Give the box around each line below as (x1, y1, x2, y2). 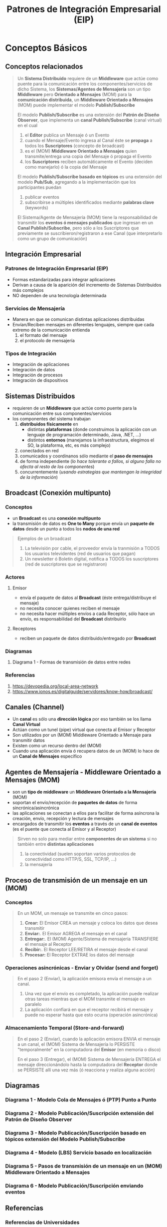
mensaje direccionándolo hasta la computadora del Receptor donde (17, 1061, 158, 1067)
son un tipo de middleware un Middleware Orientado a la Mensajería (12, 789, 157, 795)
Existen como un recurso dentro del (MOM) (12, 743, 102, 749)
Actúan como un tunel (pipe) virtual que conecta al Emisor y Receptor (12, 727, 156, 733)
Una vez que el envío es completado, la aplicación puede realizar (24, 991, 159, 997)
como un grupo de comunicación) (17, 236, 87, 241)
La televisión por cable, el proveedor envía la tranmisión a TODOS (24, 545, 160, 551)
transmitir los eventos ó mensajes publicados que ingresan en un (17, 220, 154, 226)
